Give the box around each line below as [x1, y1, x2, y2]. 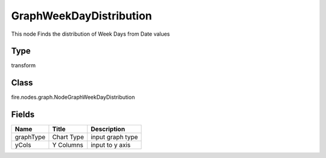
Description [91, 125, 126, 133]
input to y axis [91, 141, 131, 150]
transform [11, 62, 36, 69]
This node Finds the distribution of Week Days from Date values [11, 30, 170, 38]
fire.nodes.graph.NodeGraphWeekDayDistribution [11, 94, 135, 101]
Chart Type [52, 133, 85, 142]
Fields [11, 110, 35, 120]
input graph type [91, 133, 138, 142]
